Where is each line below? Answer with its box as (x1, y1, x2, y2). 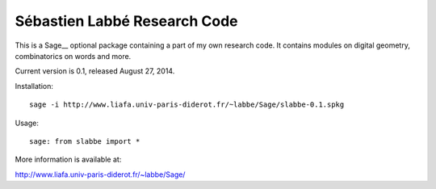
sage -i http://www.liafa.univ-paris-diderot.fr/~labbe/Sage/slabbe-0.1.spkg (29, 100, 345, 109)
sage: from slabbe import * (29, 136, 140, 145)
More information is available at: (15, 154, 122, 165)
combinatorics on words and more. (15, 51, 132, 61)
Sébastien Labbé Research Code (15, 12, 238, 30)
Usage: (15, 118, 40, 128)
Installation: (15, 81, 54, 90)
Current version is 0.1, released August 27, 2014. (15, 66, 175, 76)
